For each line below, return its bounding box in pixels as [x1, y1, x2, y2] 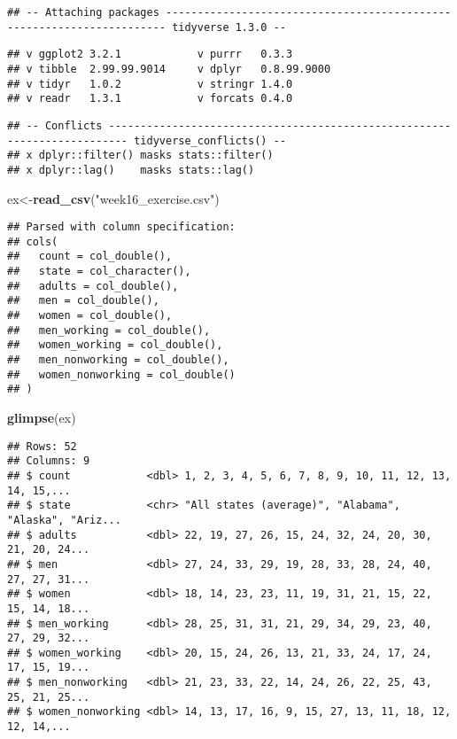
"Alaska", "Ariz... [7, 513, 121, 526]
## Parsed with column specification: [7, 221, 236, 234]
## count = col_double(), [7, 250, 173, 263]
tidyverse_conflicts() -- [134, 134, 286, 147]
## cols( [7, 235, 58, 248]
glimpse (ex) [7, 408, 76, 427]
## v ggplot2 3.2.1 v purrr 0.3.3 [7, 48, 293, 61]
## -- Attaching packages [7, 6, 159, 19]
